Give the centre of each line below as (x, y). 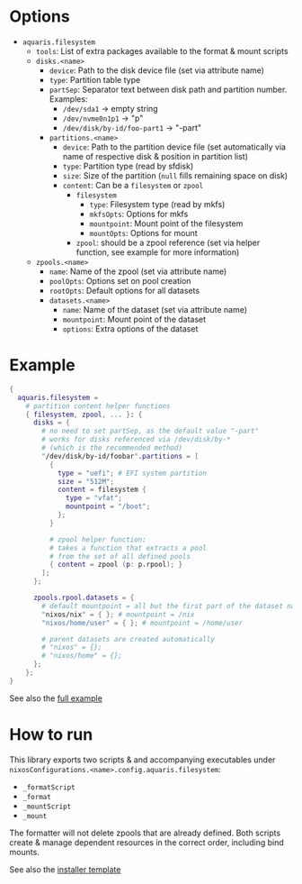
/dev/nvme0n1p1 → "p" (103, 118)
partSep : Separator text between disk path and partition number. (168, 89)
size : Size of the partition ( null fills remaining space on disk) (175, 175)
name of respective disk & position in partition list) (155, 156)
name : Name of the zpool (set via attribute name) (138, 271)
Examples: (68, 99)
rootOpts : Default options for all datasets (124, 290)
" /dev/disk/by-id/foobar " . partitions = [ (120, 456)
